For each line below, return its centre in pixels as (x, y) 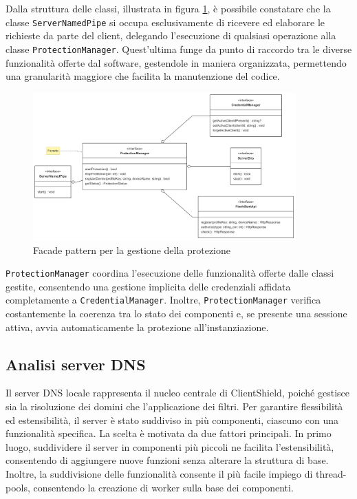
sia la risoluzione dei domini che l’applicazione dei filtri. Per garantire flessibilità (174, 406)
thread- (331, 474)
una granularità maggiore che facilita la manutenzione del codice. (143, 76)
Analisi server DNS (76, 364)
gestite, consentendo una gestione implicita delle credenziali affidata (148, 286)
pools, (18, 487)
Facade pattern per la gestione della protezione (132, 249)
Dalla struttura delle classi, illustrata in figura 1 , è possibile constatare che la (168, 8)
